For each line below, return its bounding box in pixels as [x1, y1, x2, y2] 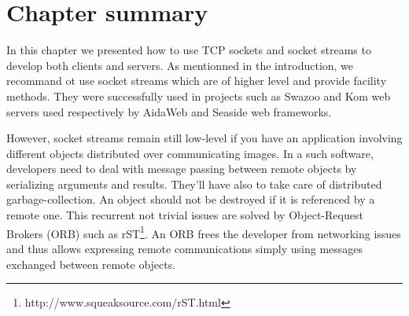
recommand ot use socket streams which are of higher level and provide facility [6, 72, 387, 89]
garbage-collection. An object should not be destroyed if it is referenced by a [6, 191, 375, 208]
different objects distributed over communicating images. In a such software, [6, 145, 374, 161]
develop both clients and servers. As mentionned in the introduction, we [6, 57, 354, 73]
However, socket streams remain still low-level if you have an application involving [6, 130, 403, 146]
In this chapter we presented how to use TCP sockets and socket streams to [6, 42, 371, 58]
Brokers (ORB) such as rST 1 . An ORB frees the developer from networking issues [6, 222, 401, 241]
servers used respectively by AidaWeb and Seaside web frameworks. [6, 103, 332, 119]
